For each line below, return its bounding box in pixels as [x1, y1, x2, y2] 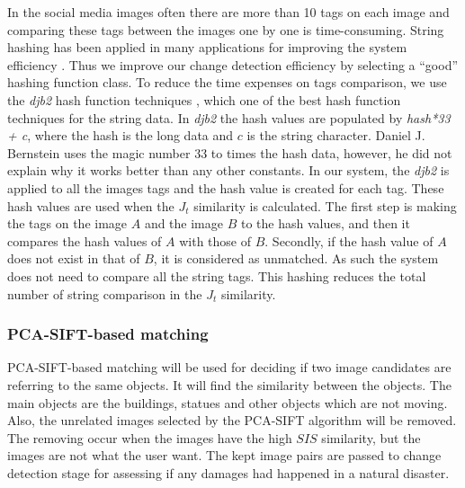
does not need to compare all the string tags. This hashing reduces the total [7, 266, 426, 285]
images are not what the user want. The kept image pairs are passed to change [7, 446, 442, 465]
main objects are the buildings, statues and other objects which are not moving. [7, 393, 448, 412]
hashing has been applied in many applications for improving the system [7, 38, 407, 57]
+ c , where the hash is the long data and [7, 126, 234, 145]
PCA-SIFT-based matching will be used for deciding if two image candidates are [7, 358, 452, 377]
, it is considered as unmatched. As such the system [153, 249, 439, 268]
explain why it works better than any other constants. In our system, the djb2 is [7, 161, 450, 180]
